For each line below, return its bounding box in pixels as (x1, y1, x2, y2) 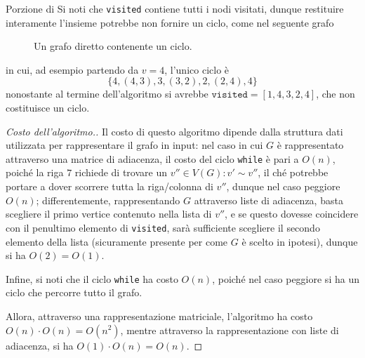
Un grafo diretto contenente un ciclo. (34, 39, 192, 53)
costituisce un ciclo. (6, 100, 90, 115)
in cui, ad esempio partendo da (6, 62, 139, 77)
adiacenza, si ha (6, 338, 74, 352)
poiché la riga (6, 165, 64, 180)
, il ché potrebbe (258, 165, 328, 180)
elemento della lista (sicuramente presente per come (6, 234, 228, 248)
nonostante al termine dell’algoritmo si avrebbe (6, 86, 208, 101)
